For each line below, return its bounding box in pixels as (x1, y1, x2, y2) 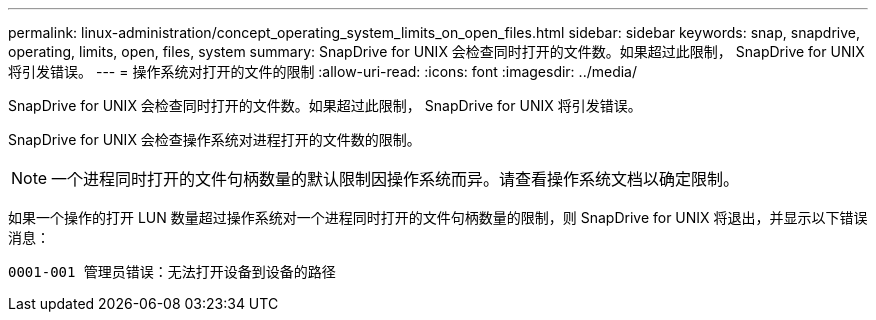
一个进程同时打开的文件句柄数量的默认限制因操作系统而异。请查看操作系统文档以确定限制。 (51, 169, 740, 189)
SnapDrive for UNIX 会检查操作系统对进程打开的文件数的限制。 (8, 131, 421, 148)
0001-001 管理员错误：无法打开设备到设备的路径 (8, 264, 336, 280)
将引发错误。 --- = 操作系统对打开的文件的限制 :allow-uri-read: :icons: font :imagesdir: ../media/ (8, 63, 638, 80)
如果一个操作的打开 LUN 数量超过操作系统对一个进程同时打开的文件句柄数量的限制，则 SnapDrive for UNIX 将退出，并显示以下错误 (8, 209, 868, 226)
